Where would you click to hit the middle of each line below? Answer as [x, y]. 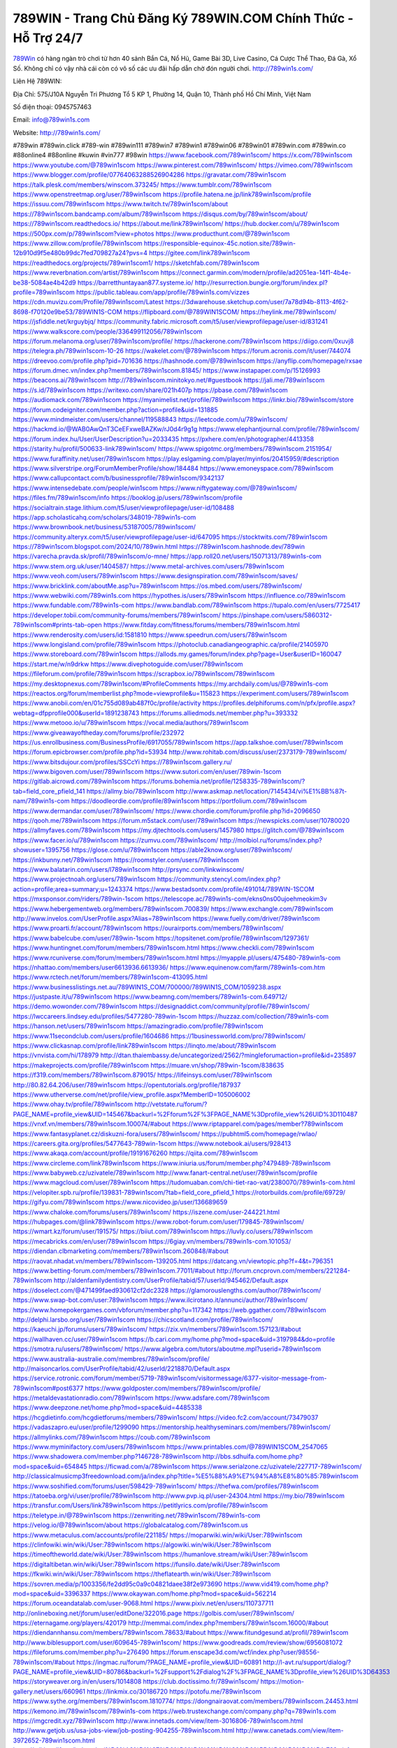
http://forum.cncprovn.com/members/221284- [284, 1270]
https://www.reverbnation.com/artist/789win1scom [86, 273]
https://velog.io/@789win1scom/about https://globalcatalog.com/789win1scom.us [130, 1525]
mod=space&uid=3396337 [52, 1593]
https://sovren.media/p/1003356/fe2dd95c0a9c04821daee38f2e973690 [118, 1584]
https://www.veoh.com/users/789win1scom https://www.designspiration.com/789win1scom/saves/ [156, 576]
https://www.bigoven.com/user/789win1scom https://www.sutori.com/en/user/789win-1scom [147, 772]
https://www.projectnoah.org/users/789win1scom [84, 879]
